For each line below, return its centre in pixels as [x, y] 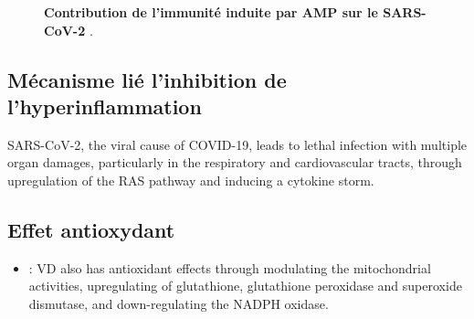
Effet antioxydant [91, 229]
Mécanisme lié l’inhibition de [147, 79]
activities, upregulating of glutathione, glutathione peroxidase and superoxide [245, 286]
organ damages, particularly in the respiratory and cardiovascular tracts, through [235, 162]
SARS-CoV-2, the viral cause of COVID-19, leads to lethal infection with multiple [237, 144]
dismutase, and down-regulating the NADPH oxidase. [179, 303]
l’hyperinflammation [105, 106]
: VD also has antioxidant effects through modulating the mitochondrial [230, 267]
